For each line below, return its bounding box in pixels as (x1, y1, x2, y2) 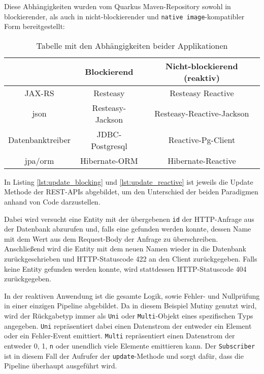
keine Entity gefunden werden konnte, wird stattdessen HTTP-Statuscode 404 (4, 263, 247, 274)
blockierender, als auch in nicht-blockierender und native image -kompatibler (4, 11, 245, 21)
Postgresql (91, 139, 127, 152)
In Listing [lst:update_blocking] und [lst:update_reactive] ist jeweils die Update (4, 176, 253, 187)
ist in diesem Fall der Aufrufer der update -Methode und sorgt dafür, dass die (4, 350, 244, 361)
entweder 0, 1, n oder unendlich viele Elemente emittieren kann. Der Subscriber (4, 340, 255, 351)
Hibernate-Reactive (168, 154, 236, 166)
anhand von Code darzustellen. (4, 196, 101, 207)
